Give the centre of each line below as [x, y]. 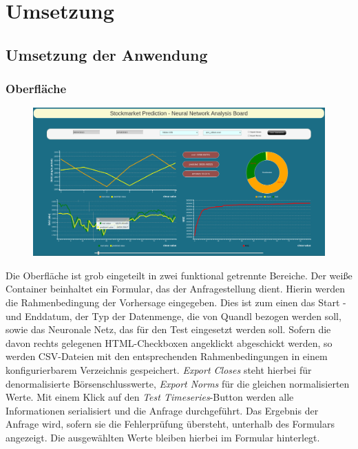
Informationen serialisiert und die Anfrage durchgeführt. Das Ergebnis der [162, 410]
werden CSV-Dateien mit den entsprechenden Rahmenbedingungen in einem [167, 356]
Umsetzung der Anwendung [107, 54]
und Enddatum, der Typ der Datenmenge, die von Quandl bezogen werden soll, [173, 316]
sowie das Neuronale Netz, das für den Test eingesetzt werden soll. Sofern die [168, 329]
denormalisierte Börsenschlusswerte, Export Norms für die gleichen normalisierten [178, 383]
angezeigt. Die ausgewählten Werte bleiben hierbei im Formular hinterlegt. [163, 437]
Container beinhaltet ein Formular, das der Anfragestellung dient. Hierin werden [176, 289]
